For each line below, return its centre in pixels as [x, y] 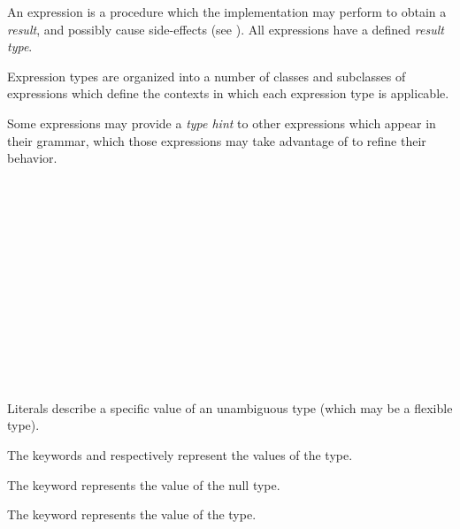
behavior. [32, 158]
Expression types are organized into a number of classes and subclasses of [207, 76]
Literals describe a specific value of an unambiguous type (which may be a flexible [230, 407]
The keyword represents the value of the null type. [144, 484]
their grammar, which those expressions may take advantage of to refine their [217, 140]
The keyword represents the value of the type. [132, 514]
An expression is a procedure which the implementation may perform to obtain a [227, 11]
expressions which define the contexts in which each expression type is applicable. [228, 93]
